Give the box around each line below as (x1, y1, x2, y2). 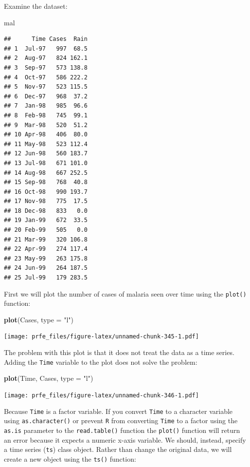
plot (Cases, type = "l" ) (4, 314, 73, 324)
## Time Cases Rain (4, 36, 88, 43)
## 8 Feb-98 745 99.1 (4, 112, 88, 119)
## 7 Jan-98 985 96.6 (4, 102, 88, 110)
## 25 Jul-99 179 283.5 (4, 274, 88, 281)
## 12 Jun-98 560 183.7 (4, 150, 88, 157)
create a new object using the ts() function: (4, 453, 136, 464)
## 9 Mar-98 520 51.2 (4, 121, 88, 129)
